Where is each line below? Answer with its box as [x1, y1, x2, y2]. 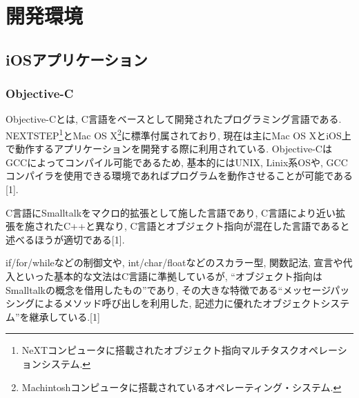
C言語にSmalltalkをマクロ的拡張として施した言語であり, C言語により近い [6, 205, 336, 219]
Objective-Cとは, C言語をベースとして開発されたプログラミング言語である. [6, 112, 342, 126]
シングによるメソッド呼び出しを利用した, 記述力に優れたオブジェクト [6, 296, 321, 310]
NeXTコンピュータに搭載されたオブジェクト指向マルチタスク [21, 343, 300, 357]
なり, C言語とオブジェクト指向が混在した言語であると [104, 219, 350, 233]
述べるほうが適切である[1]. [6, 232, 125, 246]
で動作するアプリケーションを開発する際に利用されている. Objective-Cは [6, 141, 332, 156]
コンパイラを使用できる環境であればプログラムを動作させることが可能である [6, 168, 353, 183]
